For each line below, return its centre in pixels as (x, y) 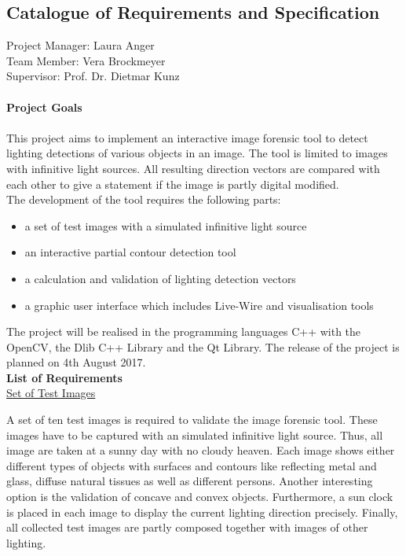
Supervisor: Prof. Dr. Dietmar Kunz (93, 76)
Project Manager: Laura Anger (80, 45)
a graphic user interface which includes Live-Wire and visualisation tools (199, 305)
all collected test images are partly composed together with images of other (187, 527)
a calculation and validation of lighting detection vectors (160, 278)
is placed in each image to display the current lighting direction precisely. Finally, (202, 512)
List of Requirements (64, 377)
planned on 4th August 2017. (76, 362)
